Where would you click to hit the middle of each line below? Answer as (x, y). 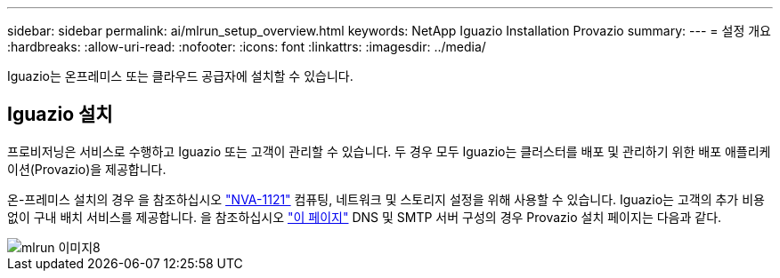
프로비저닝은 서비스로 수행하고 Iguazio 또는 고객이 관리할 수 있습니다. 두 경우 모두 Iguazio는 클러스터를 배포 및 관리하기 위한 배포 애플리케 (389, 151)
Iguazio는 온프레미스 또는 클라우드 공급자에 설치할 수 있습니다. (180, 76)
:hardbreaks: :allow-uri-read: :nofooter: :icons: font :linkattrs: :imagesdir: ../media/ (247, 47)
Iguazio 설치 (60, 115)
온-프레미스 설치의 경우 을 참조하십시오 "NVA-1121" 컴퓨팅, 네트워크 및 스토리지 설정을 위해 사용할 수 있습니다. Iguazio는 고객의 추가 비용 (386, 199)
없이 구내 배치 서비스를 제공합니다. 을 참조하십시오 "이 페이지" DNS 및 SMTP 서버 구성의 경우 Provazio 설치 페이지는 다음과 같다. (365, 217)
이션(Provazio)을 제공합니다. (87, 169)
